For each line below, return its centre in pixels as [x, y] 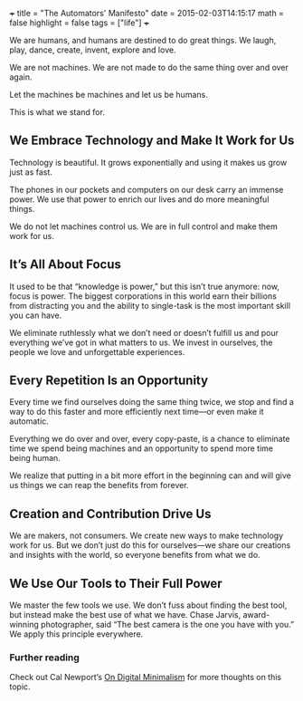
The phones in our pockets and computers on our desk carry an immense [147, 189]
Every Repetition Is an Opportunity [109, 381]
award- [256, 615]
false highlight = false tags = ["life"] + [79, 23]
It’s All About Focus [66, 265]
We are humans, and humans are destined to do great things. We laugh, [143, 40]
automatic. [29, 421]
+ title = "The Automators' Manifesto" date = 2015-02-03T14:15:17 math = [147, 13]
